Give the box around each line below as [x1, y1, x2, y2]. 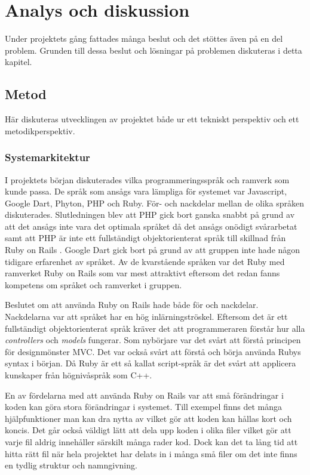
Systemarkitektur [5, 150, 90, 165]
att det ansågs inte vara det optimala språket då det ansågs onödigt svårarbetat [5, 220, 297, 232]
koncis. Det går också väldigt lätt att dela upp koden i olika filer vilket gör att [5, 424, 291, 436]
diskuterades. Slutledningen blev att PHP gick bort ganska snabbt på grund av [5, 208, 295, 221]
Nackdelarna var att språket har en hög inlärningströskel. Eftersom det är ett [5, 310, 288, 323]
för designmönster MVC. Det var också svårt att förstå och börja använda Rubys [5, 345, 301, 357]
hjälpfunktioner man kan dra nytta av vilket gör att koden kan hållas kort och [5, 412, 292, 424]
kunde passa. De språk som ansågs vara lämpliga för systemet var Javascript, [5, 185, 287, 198]
